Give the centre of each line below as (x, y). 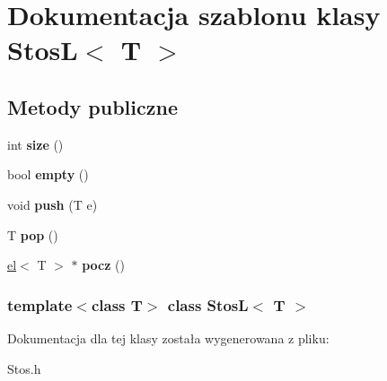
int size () (35, 144)
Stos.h (24, 368)
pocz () (103, 265)
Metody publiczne (92, 106)
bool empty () (48, 174)
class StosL (208, 304)
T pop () (33, 234)
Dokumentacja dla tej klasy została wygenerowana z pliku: (168, 338)
